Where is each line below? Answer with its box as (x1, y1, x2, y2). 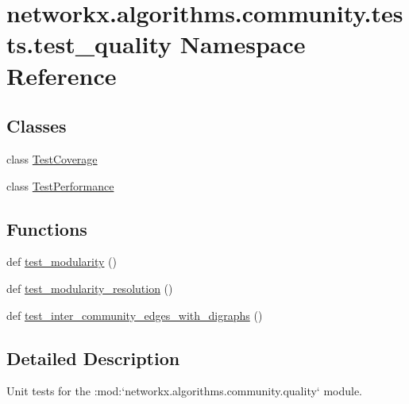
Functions (6, 216, 87, 240)
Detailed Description (6, 345, 180, 370)
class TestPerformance (6, 177, 114, 194)
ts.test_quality (6, 28, 172, 60)
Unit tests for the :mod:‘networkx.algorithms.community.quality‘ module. (6, 383, 363, 399)
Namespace (179, 28, 306, 60)
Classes (6, 114, 67, 138)
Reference (6, 59, 117, 91)
